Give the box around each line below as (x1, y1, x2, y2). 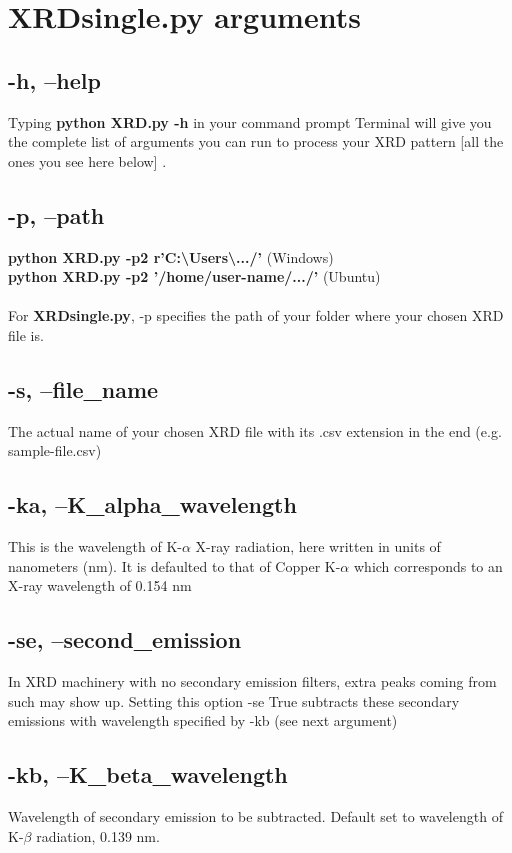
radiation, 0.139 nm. (36, 825, 160, 846)
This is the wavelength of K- (8, 536, 182, 557)
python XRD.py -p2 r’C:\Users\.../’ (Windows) (8, 246, 334, 267)
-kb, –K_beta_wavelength (8, 759, 288, 790)
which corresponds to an (353, 555, 503, 576)
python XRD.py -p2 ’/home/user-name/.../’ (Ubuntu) (8, 266, 381, 287)
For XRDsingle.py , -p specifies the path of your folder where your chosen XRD (8, 305, 504, 326)
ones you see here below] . (8, 150, 167, 171)
